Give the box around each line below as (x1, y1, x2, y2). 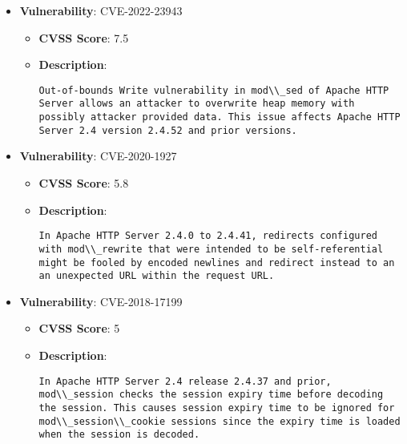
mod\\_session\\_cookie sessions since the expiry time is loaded (38, 415, 401, 427)
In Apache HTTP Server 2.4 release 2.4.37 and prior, (38, 375, 332, 387)
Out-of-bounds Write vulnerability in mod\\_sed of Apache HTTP (38, 84, 389, 96)
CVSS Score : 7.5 (38, 29, 129, 46)
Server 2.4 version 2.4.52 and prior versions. (38, 124, 297, 136)
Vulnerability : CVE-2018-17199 (19, 293, 183, 309)
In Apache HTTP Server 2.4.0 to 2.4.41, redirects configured (38, 230, 377, 242)
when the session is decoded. (38, 429, 200, 441)
